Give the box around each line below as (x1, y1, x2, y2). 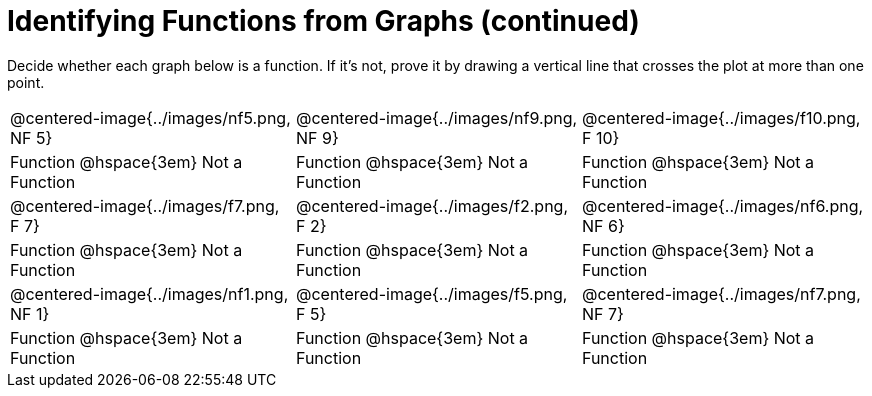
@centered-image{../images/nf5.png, (10, 107, 291, 128)
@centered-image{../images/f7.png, (10, 195, 280, 216)
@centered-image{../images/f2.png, (295, 195, 569, 216)
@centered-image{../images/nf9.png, (295, 107, 578, 128)
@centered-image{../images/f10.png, (581, 107, 861, 128)
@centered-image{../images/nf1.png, (10, 283, 289, 304)
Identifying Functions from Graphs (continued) (7, 4, 640, 38)
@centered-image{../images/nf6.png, (581, 195, 864, 216)
